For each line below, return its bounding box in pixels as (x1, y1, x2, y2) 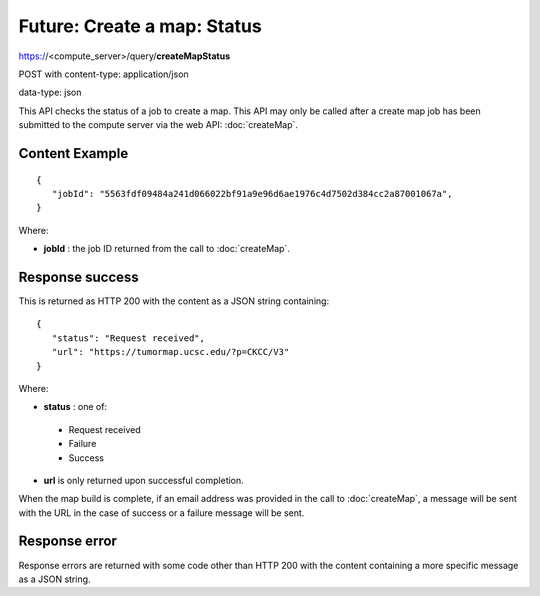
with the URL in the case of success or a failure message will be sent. (18, 506, 305, 519)
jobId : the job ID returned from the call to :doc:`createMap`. (43, 243, 290, 255)
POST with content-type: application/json (18, 68, 189, 80)
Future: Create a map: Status (18, 15, 262, 37)
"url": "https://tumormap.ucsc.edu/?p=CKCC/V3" (51, 346, 290, 358)
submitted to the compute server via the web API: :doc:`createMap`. (18, 119, 299, 131)
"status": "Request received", (51, 332, 205, 344)
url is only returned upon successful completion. (43, 474, 244, 486)
